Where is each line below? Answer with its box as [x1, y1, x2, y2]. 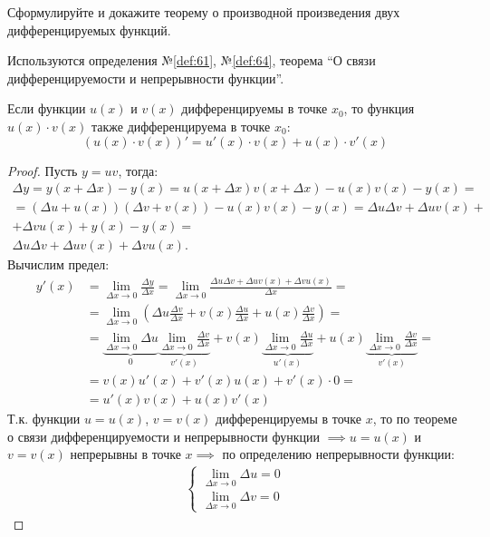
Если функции [7, 99, 86, 118]
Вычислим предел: [7, 255, 110, 274]
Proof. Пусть [7, 161, 78, 180]
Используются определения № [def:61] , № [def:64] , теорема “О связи [7, 51, 376, 70]
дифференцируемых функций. [7, 20, 171, 39]
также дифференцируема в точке [91, 116, 271, 135]
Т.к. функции [7, 409, 81, 428]
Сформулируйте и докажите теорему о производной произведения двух [7, 3, 400, 21]
